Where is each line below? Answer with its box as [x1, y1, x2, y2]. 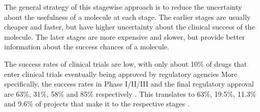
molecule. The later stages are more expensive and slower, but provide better [4, 31, 245, 42]
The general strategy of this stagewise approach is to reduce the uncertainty [4, 2, 242, 12]
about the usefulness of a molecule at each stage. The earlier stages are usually [4, 11, 251, 22]
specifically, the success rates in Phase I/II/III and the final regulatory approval [4, 78, 254, 89]
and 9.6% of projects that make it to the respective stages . [4, 98, 190, 109]
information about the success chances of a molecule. [4, 41, 170, 52]
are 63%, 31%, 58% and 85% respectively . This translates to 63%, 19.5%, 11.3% [4, 88, 256, 99]
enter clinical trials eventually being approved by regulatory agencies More [4, 68, 238, 79]
